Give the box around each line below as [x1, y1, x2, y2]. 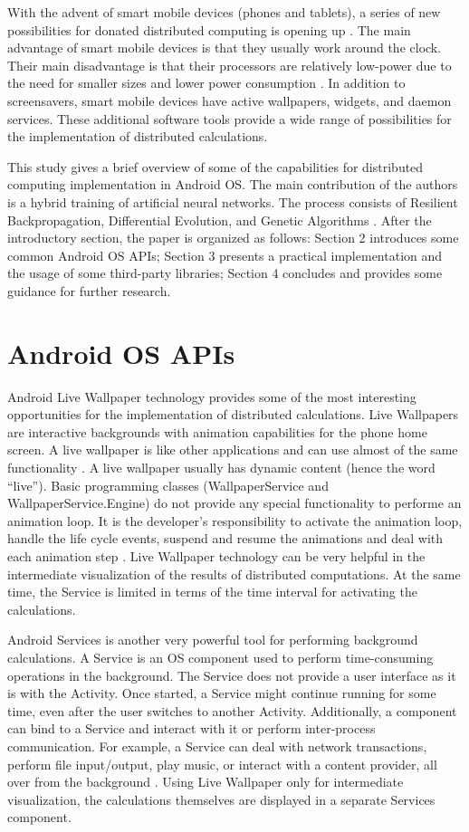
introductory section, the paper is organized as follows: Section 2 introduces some [7, 228, 459, 247]
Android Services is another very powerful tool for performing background [7, 630, 418, 649]
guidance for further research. [7, 281, 171, 300]
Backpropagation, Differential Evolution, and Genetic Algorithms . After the [7, 210, 432, 229]
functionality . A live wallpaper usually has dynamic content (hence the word [7, 458, 435, 476]
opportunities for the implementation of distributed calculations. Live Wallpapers [7, 405, 459, 424]
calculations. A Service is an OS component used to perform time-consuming [7, 647, 434, 666]
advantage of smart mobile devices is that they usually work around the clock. [7, 38, 442, 57]
